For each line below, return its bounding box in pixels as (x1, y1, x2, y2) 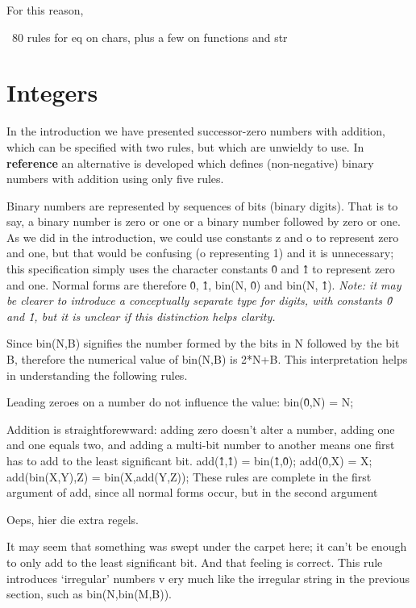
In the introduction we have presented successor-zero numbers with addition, (6, 123, 385, 140)
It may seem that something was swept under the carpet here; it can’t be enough (6, 538, 407, 555)
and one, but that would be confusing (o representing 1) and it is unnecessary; (6, 244, 394, 261)
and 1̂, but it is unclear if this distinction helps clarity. (6, 307, 276, 324)
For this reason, (6, 2, 84, 18)
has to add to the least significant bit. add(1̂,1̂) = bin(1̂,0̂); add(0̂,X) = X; (6, 452, 372, 468)
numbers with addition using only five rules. (6, 170, 224, 187)
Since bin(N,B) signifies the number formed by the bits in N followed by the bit (6, 335, 400, 352)
